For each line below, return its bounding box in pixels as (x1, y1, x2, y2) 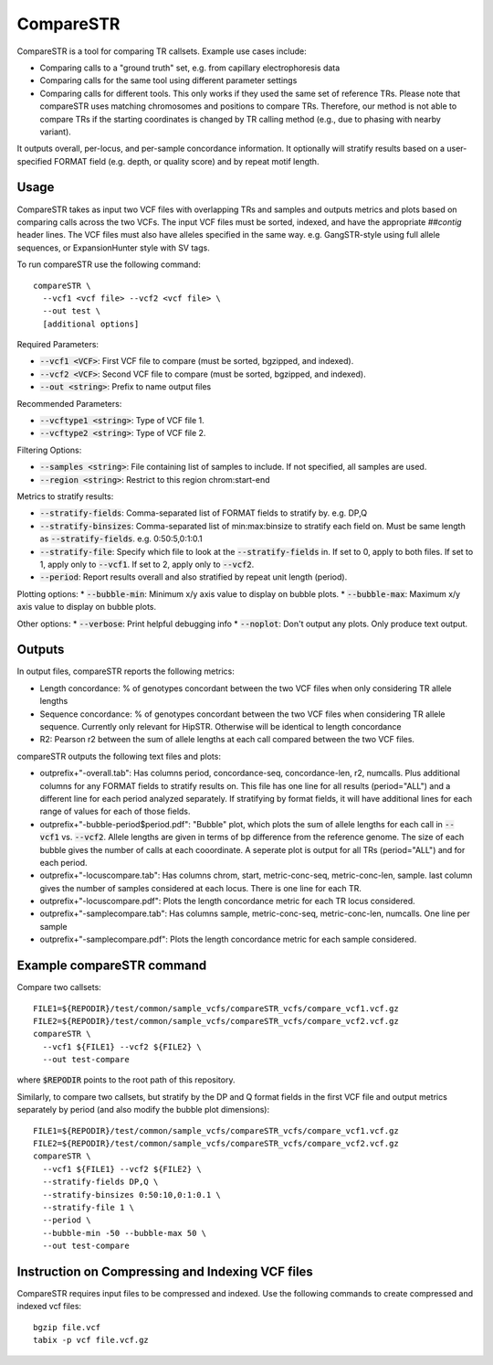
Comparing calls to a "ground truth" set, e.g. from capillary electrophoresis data (39, 62, 341, 73)
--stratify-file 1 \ (42, 1202, 135, 1212)
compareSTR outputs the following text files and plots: (16, 751, 221, 762)
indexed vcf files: (16, 1301, 82, 1312)
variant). (39, 126, 72, 137)
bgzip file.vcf (33, 1322, 101, 1332)
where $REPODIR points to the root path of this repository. (16, 1074, 236, 1085)
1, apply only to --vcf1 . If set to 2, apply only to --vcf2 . (39, 559, 255, 570)
